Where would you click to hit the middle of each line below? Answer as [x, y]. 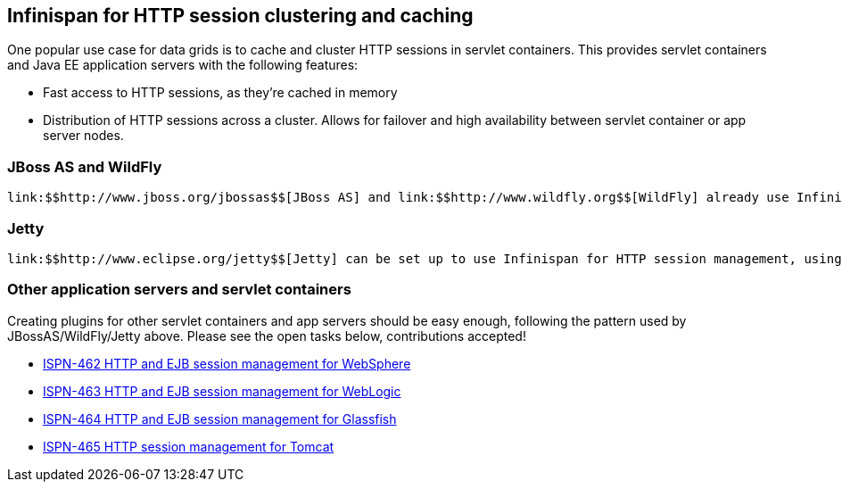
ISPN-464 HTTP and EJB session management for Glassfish [220, 419]
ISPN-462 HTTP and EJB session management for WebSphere [227, 363]
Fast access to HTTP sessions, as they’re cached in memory [220, 93]
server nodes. [83, 136]
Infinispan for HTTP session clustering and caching [240, 16]
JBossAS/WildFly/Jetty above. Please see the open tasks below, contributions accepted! [267, 336]
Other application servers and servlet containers [179, 290]
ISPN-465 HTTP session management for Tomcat [189, 446]
